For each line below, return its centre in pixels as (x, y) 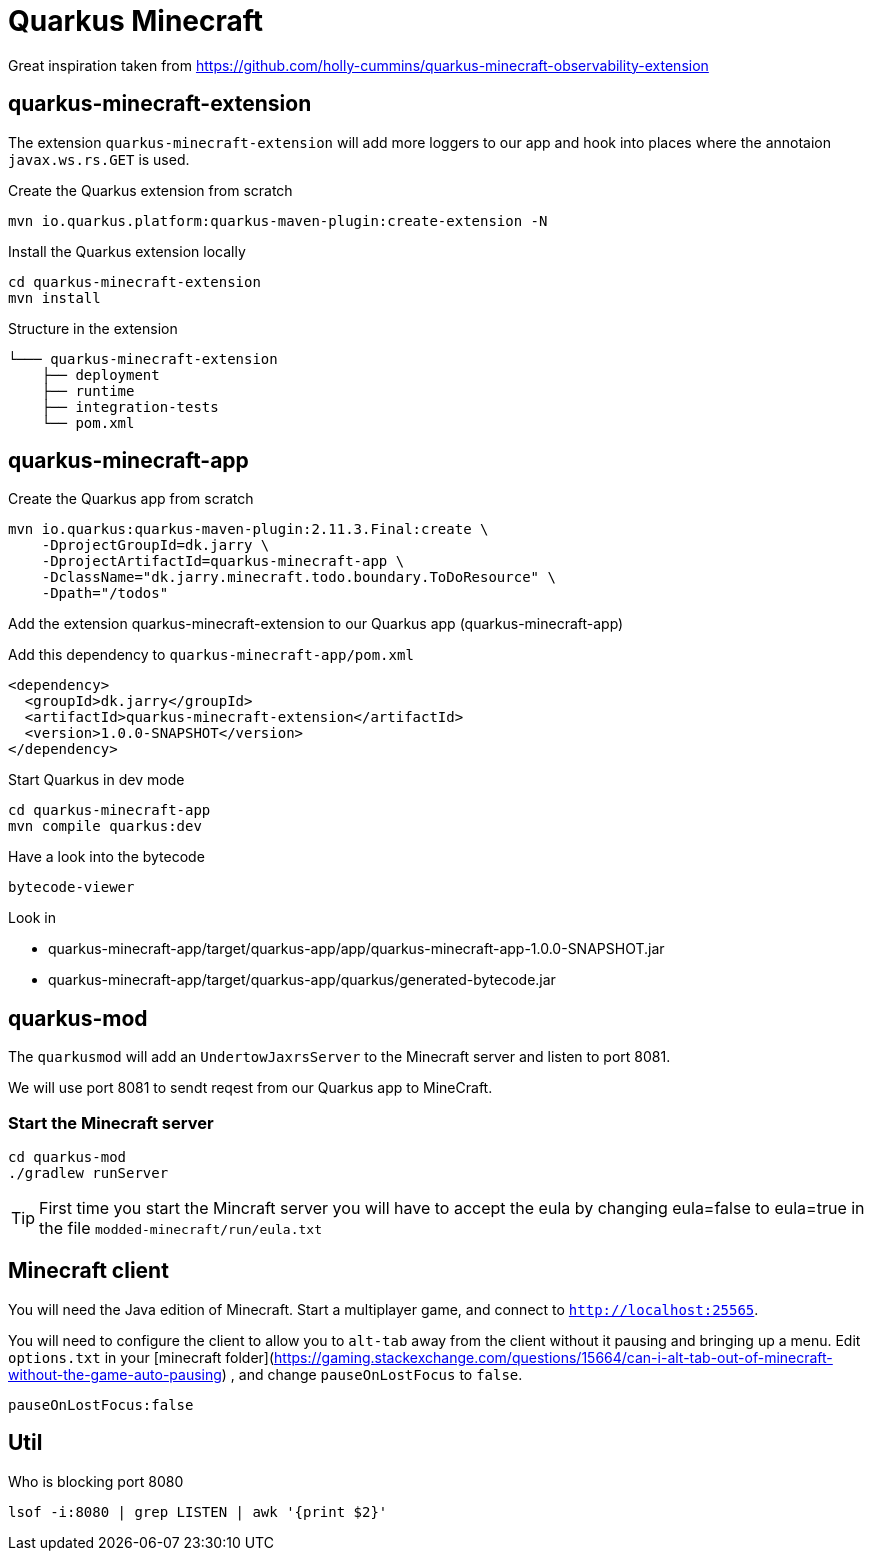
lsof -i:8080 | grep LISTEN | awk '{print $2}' (198, 1511)
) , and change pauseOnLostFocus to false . (372, 1374)
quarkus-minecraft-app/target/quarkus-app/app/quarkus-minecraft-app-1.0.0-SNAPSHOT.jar (356, 949)
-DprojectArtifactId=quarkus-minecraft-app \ (223, 561)
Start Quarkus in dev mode (96, 780)
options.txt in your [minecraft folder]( (141, 1357)
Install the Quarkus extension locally (127, 251)
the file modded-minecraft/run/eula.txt (181, 1228)
